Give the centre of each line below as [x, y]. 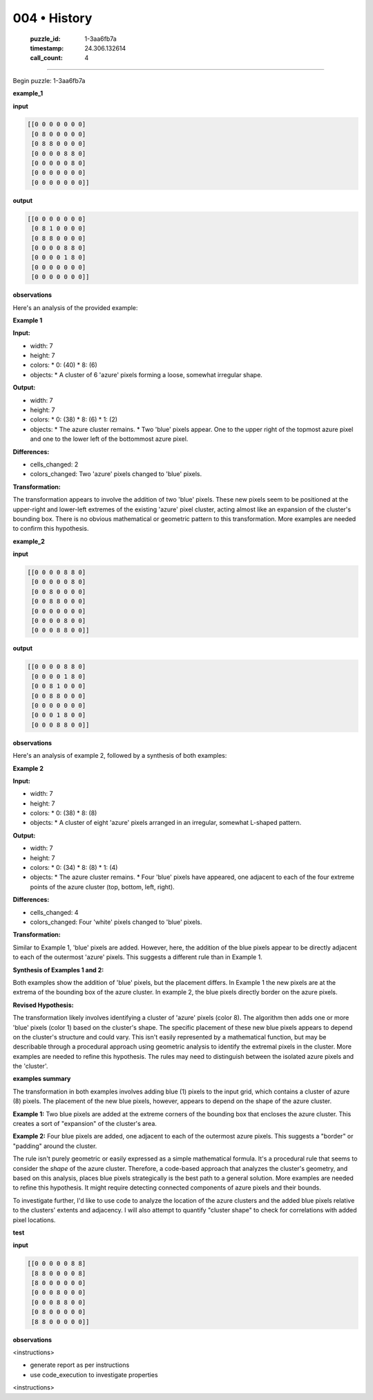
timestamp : [47, 48]
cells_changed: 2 [54, 464]
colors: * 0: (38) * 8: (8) [64, 813]
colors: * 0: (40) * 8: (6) [64, 365]
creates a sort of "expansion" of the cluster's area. [85, 1124]
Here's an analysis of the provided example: [75, 307]
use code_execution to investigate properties [94, 1374]
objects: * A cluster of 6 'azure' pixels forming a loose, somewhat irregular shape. [146, 374]
